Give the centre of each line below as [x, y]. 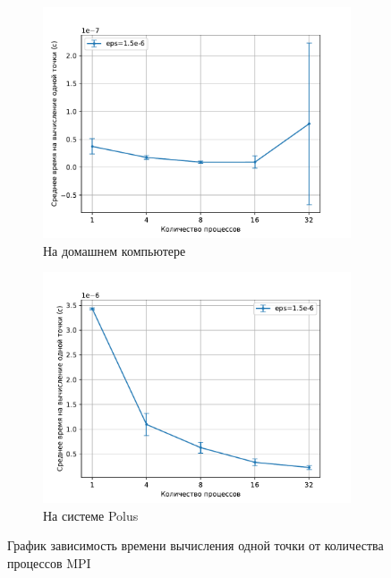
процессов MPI [49, 562]
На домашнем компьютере [115, 250]
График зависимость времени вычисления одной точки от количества [195, 545]
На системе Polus [91, 515]
